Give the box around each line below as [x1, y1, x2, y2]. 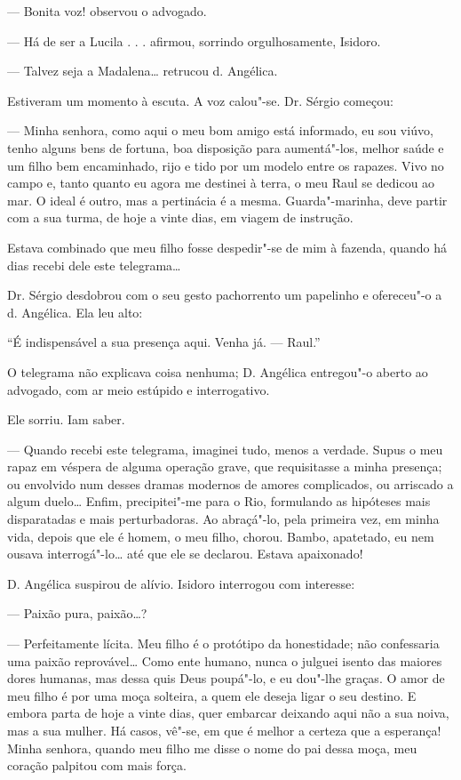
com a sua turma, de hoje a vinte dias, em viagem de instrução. [7, 208, 354, 227]
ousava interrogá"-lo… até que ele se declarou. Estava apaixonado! [7, 544, 363, 563]
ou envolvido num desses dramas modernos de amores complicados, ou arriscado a [7, 474, 454, 493]
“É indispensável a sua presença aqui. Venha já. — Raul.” [7, 333, 321, 351]
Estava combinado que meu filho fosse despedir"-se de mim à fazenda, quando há [7, 237, 448, 256]
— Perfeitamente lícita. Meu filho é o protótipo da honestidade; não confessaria [7, 634, 440, 653]
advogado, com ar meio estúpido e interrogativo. [7, 380, 270, 398]
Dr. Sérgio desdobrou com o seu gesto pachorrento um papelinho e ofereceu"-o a [7, 285, 442, 304]
